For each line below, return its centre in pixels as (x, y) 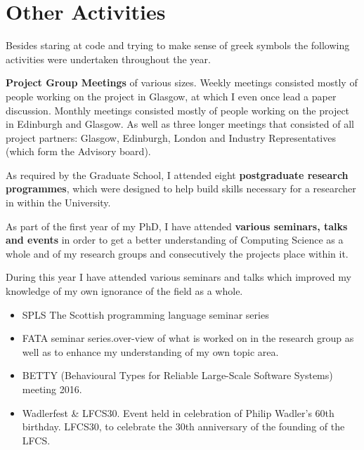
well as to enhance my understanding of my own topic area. (150, 351)
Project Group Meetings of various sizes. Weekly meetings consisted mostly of (182, 82)
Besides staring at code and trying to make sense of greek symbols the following (178, 45)
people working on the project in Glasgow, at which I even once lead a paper (171, 96)
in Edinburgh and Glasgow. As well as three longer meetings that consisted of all (180, 124)
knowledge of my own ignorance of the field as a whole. (124, 291)
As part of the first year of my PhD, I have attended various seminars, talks (177, 226)
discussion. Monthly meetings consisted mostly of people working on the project (178, 110)
